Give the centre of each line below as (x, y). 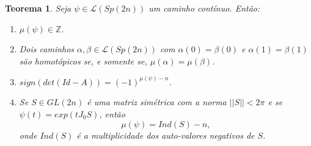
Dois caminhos (47, 49)
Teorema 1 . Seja (38, 8)
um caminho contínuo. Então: (204, 8)
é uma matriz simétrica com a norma (157, 102)
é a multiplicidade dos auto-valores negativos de (166, 135)
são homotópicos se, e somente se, (83, 61)
